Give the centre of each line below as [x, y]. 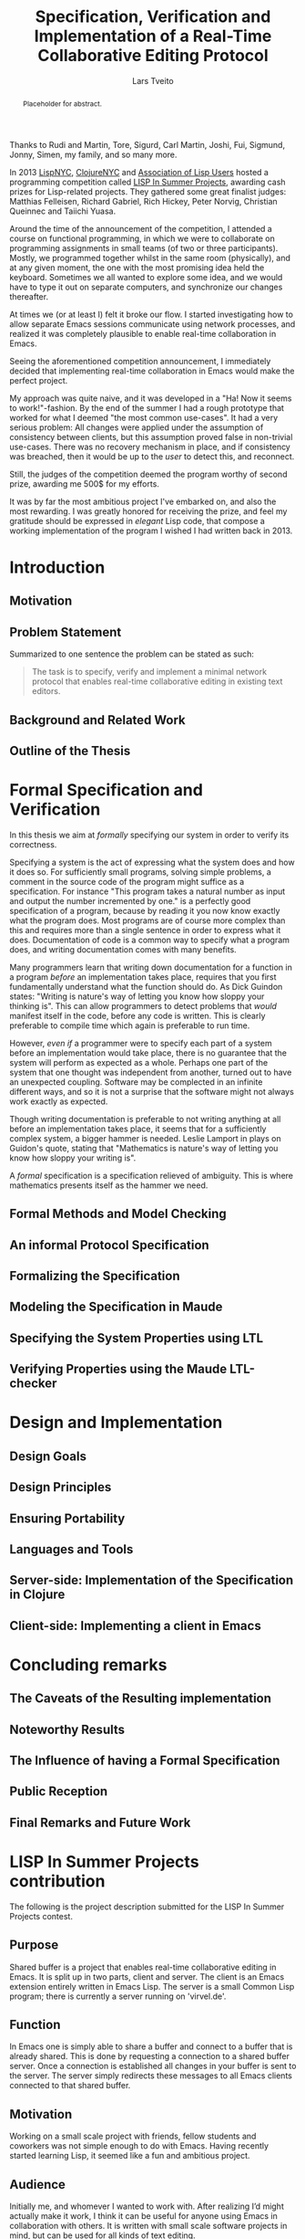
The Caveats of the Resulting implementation [140, 1699]
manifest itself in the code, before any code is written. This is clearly [137, 1015]
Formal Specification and [106, 790]
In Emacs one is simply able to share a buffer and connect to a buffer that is [151, 2046]
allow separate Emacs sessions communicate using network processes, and [152, 324]
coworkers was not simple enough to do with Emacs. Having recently [139, 2146]
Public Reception [59, 1792]
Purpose [34, 1945]
